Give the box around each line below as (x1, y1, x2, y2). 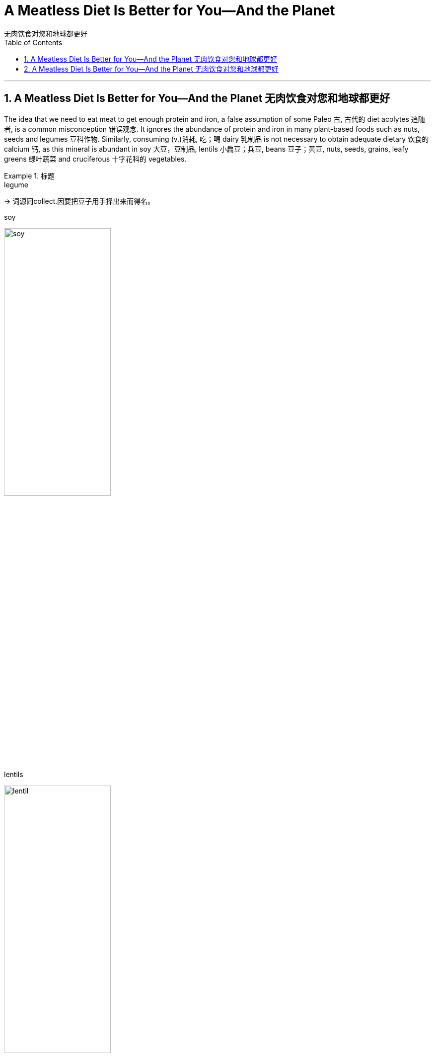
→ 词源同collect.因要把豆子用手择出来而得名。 (4, 196, 155, 205)
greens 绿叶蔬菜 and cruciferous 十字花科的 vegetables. (4, 154, 187, 163)
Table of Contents (4, 38, 63, 47)
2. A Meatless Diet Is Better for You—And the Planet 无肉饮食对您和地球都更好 (24, 64, 279, 73)
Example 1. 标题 (4, 171, 55, 180)
